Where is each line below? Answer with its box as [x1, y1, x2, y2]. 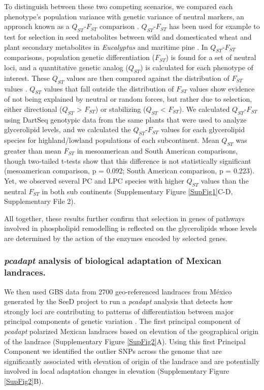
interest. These [4, 72, 50, 83]
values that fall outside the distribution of [44, 83, 174, 94]
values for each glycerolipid [160, 124, 245, 135]
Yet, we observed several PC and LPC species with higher [4, 175, 184, 186]
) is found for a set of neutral [166, 52, 256, 63]
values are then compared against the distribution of [66, 72, 229, 83]
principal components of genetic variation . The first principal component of [4, 316, 241, 326]
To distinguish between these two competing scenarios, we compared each [4, 1, 233, 11]
